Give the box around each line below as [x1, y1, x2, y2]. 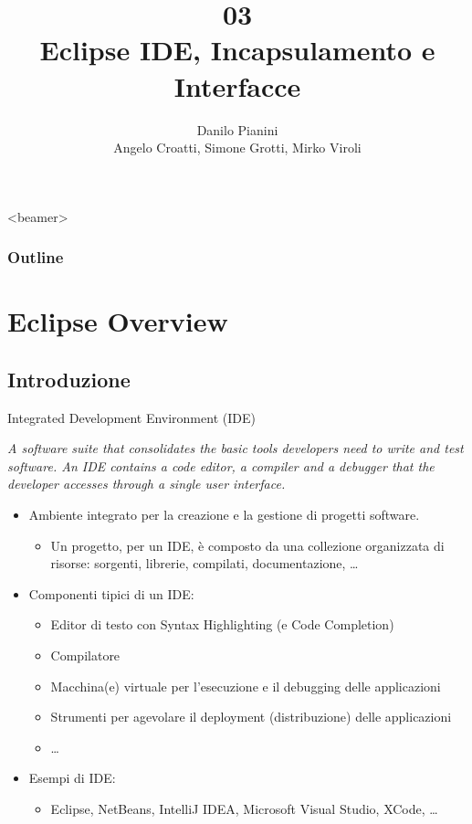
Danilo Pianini [196, 120, 278, 139]
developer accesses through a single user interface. [7, 474, 286, 493]
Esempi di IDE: [28, 768, 116, 787]
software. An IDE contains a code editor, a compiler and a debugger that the [7, 456, 435, 475]
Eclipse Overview [7, 302, 228, 340]
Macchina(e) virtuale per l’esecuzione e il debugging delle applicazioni [50, 676, 441, 695]
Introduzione [7, 364, 131, 393]
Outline [7, 246, 64, 269]
